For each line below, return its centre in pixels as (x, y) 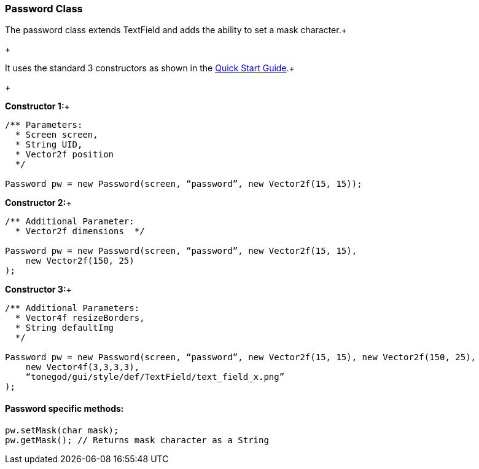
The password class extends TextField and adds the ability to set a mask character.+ (176, 30)
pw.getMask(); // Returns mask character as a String (137, 440)
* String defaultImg (64, 328)
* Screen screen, (56, 135)
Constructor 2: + (38, 203)
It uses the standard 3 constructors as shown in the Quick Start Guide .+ (150, 68)
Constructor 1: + (37, 106)
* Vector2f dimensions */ (80, 231)
